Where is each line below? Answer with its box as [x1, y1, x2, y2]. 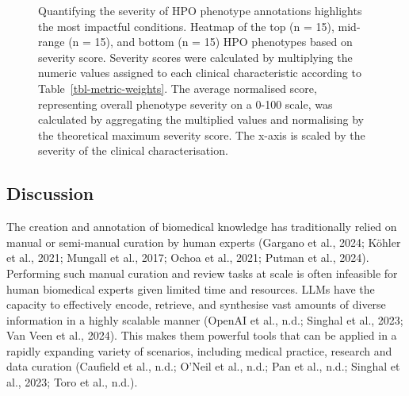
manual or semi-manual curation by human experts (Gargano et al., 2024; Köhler [6, 233, 401, 250]
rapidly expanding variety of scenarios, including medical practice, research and [6, 342, 392, 359]
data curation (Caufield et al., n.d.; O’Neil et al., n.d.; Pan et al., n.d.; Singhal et [6, 358, 400, 375]
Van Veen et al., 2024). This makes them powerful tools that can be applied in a [6, 327, 397, 344]
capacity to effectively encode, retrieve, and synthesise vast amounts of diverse [6, 296, 386, 313]
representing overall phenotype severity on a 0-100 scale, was [38, 95, 333, 112]
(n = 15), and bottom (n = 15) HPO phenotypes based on [68, 33, 353, 50]
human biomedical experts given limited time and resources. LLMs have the [6, 280, 375, 297]
